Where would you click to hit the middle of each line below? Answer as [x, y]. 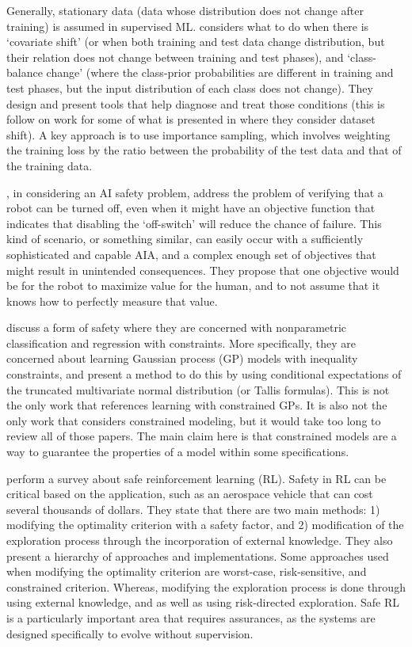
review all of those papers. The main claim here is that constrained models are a [202, 436]
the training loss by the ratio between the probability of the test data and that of [204, 150]
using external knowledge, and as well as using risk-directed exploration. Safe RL [203, 602]
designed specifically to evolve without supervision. [130, 633]
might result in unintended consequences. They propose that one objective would [203, 270]
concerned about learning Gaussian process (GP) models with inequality [182, 358]
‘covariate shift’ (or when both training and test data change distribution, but [196, 42]
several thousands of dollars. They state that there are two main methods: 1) [193, 509]
